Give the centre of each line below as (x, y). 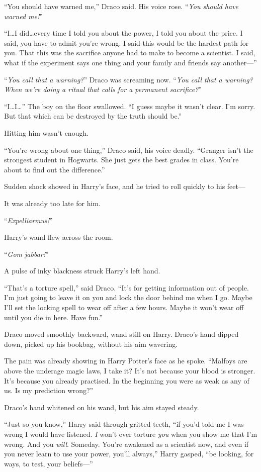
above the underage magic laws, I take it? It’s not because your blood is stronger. (130, 371)
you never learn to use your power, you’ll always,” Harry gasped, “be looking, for (129, 454)
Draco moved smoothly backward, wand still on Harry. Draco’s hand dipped (121, 334)
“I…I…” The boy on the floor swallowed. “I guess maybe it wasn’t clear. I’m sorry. (130, 106)
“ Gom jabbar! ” (26, 254)
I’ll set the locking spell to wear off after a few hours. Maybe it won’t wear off (124, 307)
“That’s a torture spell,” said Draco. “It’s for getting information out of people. (126, 287)
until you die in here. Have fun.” (54, 317)
